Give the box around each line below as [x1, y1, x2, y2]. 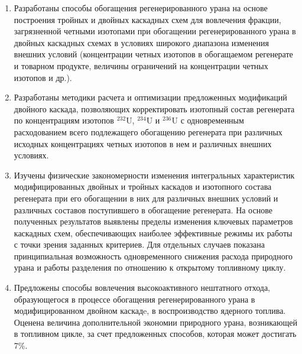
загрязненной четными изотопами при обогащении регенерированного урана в [14, 25, 296, 37]
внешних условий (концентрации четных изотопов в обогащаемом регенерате [14, 48, 293, 60]
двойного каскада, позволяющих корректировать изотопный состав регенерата [14, 102, 295, 115]
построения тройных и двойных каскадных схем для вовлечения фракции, [14, 13, 281, 25]
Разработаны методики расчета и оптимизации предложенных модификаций [14, 91, 287, 103]
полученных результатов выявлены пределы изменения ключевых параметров [14, 215, 293, 228]
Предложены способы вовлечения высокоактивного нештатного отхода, [14, 281, 270, 294]
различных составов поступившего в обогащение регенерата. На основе [14, 203, 272, 216]
